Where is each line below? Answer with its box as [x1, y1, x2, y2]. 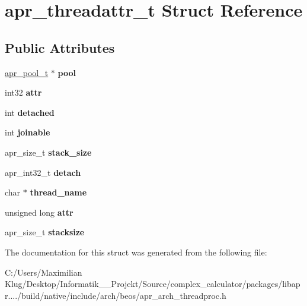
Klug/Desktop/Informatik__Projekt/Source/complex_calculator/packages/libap [5, 277, 300, 290]
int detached [5, 106, 55, 118]
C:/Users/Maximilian [5, 266, 82, 278]
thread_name [30, 186, 87, 198]
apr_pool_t [5, 66, 49, 78]
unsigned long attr [5, 206, 73, 218]
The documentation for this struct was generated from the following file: [5, 245, 267, 258]
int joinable [5, 126, 50, 138]
